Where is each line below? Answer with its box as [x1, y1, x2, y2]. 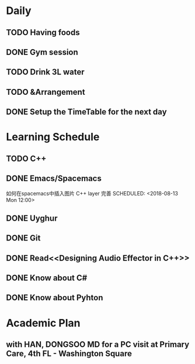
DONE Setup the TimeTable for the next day [6, 107, 168, 117]
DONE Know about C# [6, 273, 88, 283]
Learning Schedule [6, 131, 100, 144]
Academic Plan [6, 316, 81, 329]
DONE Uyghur [6, 213, 58, 223]
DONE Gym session [6, 47, 79, 57]
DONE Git [6, 233, 41, 243]
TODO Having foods [6, 28, 80, 37]
